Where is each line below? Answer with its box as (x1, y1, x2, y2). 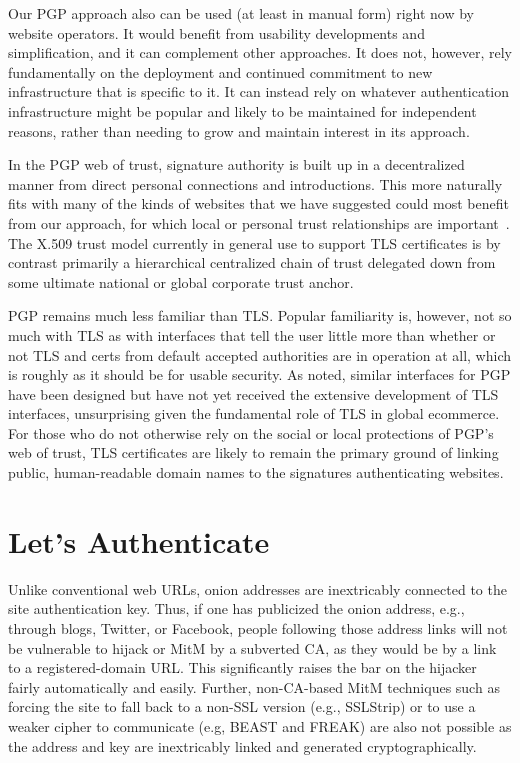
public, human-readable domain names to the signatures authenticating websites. (8, 462, 504, 483)
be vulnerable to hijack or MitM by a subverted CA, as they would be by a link (8, 637, 497, 658)
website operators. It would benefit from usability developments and (8, 22, 425, 43)
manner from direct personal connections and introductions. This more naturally (8, 173, 503, 194)
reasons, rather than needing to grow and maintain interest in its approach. (8, 120, 470, 141)
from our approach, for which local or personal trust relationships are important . (8, 212, 510, 233)
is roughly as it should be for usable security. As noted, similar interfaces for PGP (8, 364, 511, 385)
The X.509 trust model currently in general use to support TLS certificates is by (8, 232, 501, 253)
